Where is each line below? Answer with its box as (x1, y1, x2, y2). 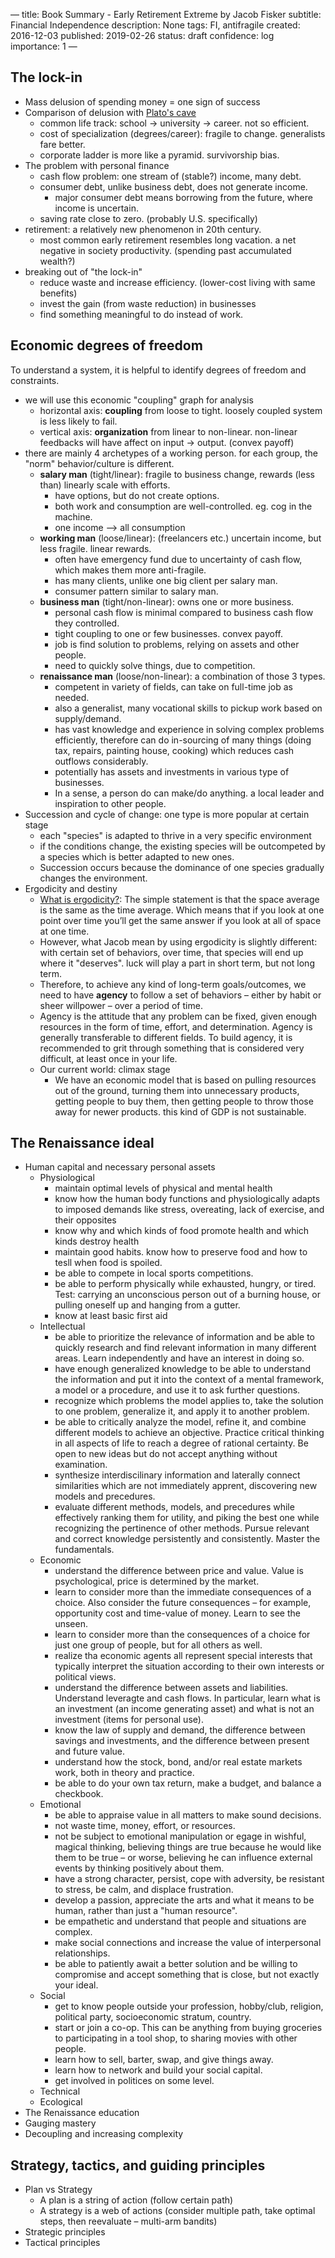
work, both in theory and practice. (54, 1767, 195, 1779)
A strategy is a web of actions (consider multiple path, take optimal (39, 2205, 316, 2217)
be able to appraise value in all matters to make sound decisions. (54, 1809, 322, 1821)
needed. (54, 691, 90, 703)
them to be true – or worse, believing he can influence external (54, 1852, 313, 1864)
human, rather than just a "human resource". (54, 1905, 238, 1917)
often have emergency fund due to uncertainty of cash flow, (54, 553, 303, 565)
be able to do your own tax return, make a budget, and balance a (54, 1777, 322, 1789)
